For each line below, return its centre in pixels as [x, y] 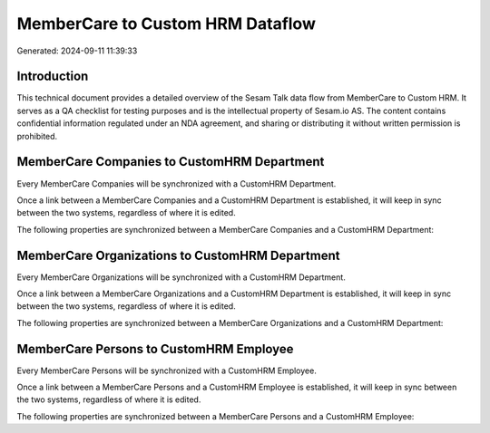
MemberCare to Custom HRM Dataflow [167, 24]
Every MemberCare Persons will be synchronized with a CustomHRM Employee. [167, 370]
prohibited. [37, 136]
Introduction [53, 77]
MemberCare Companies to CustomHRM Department [171, 162]
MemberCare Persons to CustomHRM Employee [155, 349]
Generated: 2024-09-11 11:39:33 [77, 51]
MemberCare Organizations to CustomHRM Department [178, 255]
